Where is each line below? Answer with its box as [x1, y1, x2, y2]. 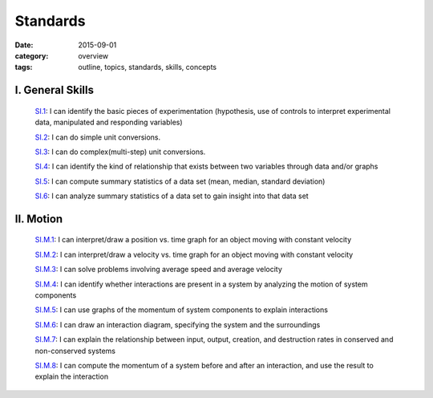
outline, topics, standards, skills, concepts [78, 63, 217, 72]
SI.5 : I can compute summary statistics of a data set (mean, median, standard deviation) [34, 177, 326, 186]
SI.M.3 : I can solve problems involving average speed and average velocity [34, 265, 282, 274]
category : [14, 51, 49, 60]
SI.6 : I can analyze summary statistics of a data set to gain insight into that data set [34, 191, 309, 201]
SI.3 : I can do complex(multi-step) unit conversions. [34, 147, 206, 156]
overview [78, 51, 108, 60]
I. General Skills [14, 83, 94, 97]
